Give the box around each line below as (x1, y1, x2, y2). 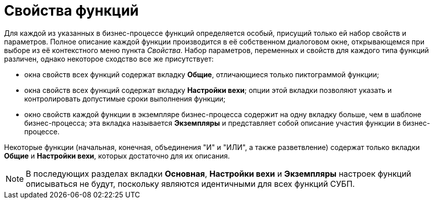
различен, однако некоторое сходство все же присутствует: (4, 54, 214, 63)
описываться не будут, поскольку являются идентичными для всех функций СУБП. (26, 178, 355, 189)
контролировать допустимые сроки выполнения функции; (24, 94, 226, 103)
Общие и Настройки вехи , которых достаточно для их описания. (4, 151, 230, 160)
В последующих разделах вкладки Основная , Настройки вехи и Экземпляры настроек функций (26, 168, 411, 179)
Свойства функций (4, 2, 139, 19)
